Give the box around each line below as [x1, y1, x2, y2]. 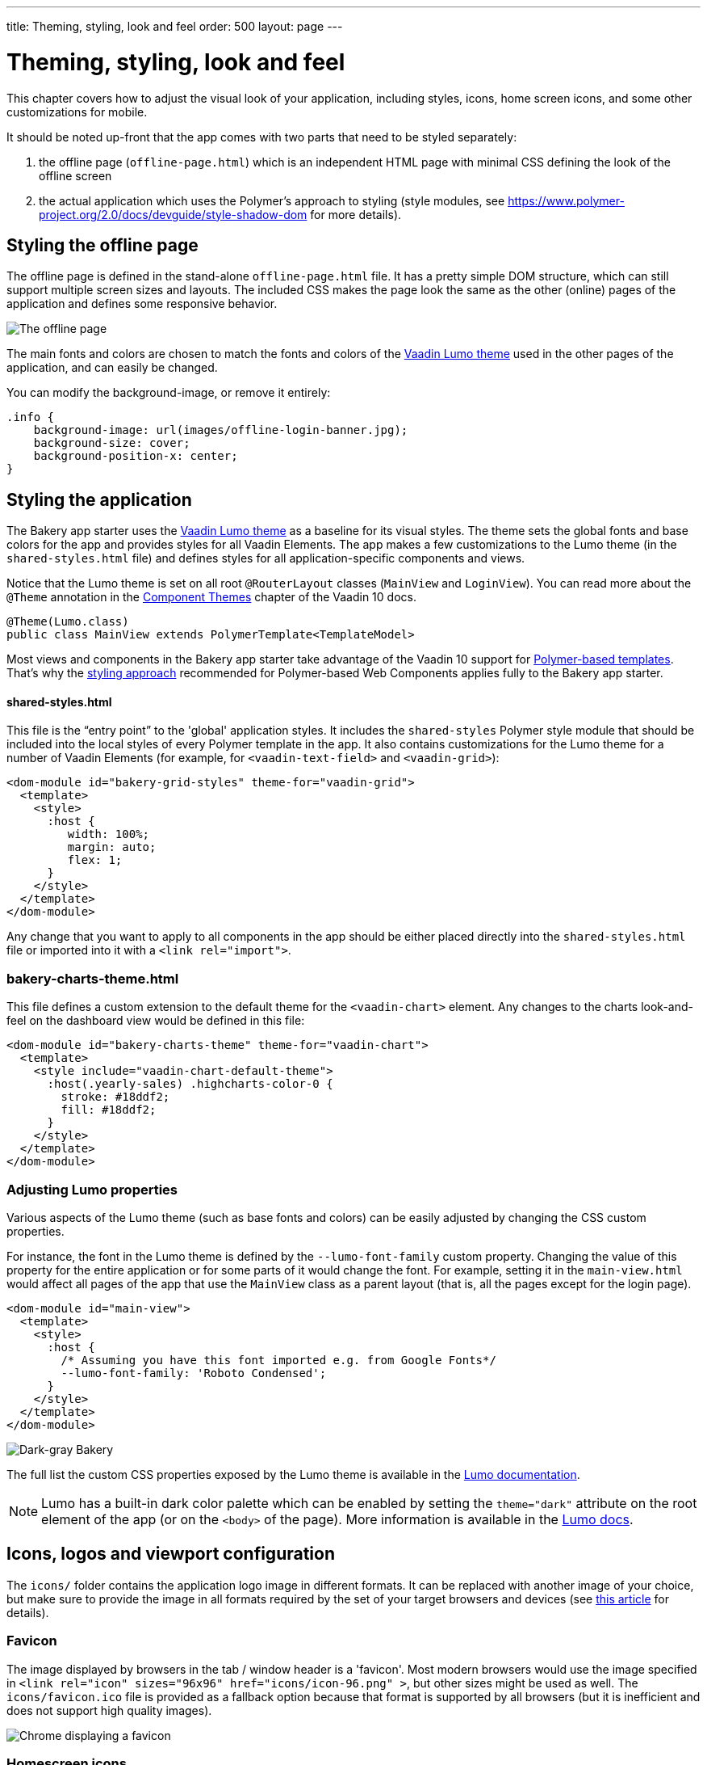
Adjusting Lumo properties [6, 1181, 178, 1198]
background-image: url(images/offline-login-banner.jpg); [33, 423, 408, 437]
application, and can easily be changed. [6, 360, 218, 375]
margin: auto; [67, 840, 157, 854]
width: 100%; [67, 828, 150, 841]
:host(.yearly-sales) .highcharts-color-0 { [47, 1077, 333, 1091]
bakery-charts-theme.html [6, 970, 179, 987]
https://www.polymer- [508, 193, 625, 208]
